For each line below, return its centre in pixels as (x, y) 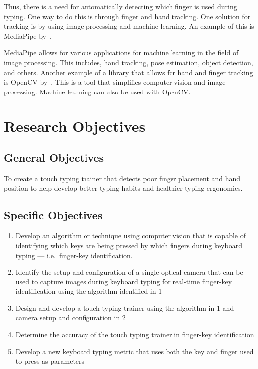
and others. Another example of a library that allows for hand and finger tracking (129, 72)
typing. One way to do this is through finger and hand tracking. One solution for (127, 16)
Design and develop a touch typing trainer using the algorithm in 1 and (125, 308)
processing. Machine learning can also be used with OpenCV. (97, 91)
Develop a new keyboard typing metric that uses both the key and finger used (134, 351)
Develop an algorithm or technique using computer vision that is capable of (130, 235)
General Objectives (54, 157)
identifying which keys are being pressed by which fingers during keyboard (129, 245)
